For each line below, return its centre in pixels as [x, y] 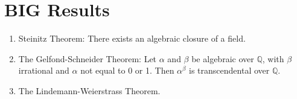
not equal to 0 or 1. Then [127, 70]
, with [273, 58]
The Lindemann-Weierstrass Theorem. [89, 90]
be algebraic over [223, 58]
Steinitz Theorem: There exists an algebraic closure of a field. [132, 38]
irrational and [44, 70]
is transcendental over [229, 70]
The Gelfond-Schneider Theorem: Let [88, 58]
